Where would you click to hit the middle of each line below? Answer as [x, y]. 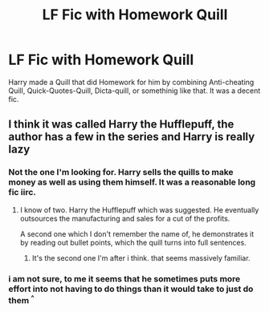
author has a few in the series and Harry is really [132, 137]
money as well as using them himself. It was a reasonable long [132, 182]
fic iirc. [22, 192]
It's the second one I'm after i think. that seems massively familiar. [141, 257]
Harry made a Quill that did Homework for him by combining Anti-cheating [131, 82]
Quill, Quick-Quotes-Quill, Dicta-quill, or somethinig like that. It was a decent [134, 91]
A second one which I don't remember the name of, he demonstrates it [137, 233]
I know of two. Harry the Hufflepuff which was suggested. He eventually [139, 209]
